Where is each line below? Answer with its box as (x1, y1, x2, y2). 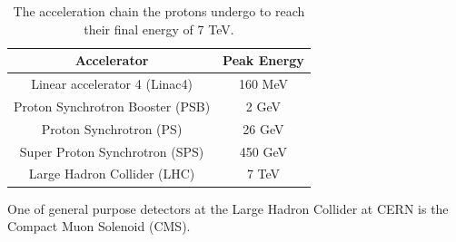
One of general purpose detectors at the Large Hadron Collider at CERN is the (7, 198, 449, 218)
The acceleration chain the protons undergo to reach (13, 2, 305, 20)
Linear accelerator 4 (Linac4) (31, 74, 193, 93)
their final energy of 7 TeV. (84, 19, 234, 38)
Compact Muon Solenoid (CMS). (7, 217, 191, 236)
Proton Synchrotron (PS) (41, 119, 183, 138)
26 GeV (243, 119, 284, 138)
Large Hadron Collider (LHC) (28, 164, 195, 183)
